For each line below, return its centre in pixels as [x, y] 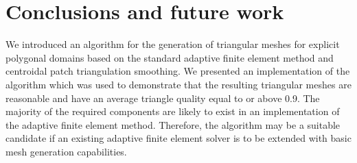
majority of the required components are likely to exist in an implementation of [173, 111]
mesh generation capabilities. [66, 151]
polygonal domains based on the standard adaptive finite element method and [170, 57]
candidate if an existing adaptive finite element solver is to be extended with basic [178, 138]
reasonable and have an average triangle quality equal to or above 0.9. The [163, 98]
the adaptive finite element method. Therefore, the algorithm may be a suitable [173, 124]
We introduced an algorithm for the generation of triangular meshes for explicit [173, 44]
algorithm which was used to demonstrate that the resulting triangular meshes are [178, 84]
